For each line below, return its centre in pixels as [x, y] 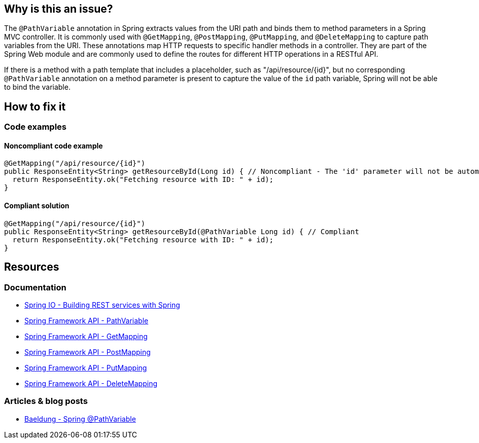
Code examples [36, 127]
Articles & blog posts [46, 401]
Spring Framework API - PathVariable [87, 320]
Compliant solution [37, 206]
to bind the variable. [37, 87]
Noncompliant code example [54, 145]
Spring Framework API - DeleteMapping [91, 383]
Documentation [35, 287]
